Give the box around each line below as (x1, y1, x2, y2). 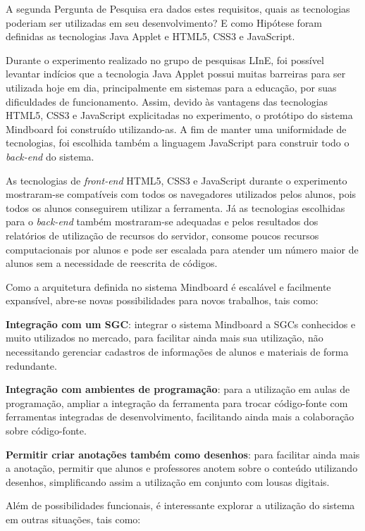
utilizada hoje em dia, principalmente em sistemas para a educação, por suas (6, 80, 337, 94)
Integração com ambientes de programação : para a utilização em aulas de (6, 382, 350, 396)
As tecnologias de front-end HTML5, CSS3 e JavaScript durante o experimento (6, 173, 347, 187)
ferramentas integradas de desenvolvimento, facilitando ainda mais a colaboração (6, 409, 354, 424)
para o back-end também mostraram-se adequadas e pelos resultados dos (6, 214, 318, 229)
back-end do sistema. (6, 149, 94, 163)
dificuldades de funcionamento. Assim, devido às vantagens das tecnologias (6, 94, 328, 108)
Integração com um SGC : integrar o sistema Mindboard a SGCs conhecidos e (6, 316, 356, 331)
